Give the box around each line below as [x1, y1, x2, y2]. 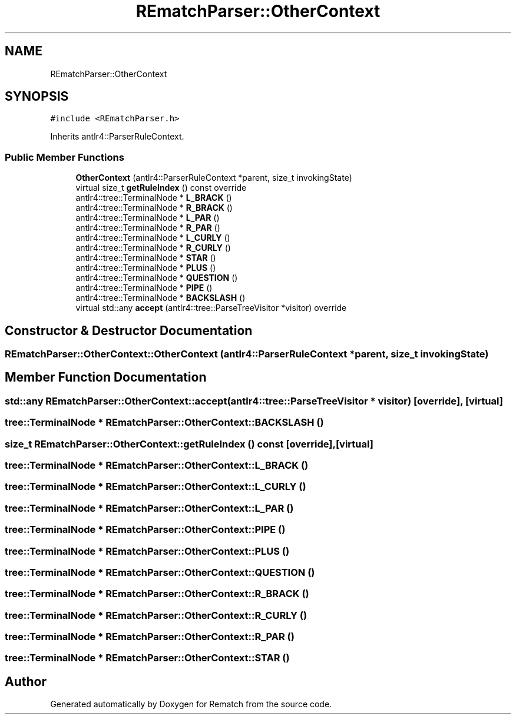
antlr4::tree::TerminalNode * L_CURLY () [75, 233, 230, 243]
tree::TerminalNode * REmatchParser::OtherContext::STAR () [5, 652, 290, 664]
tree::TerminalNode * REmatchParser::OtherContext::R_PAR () [5, 631, 295, 642]
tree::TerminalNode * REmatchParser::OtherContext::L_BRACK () [5, 459, 309, 471]
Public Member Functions [5, 151, 124, 163]
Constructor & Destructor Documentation [5, 323, 253, 338]
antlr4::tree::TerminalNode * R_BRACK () [75, 203, 233, 213]
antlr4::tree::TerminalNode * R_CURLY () [75, 243, 231, 253]
